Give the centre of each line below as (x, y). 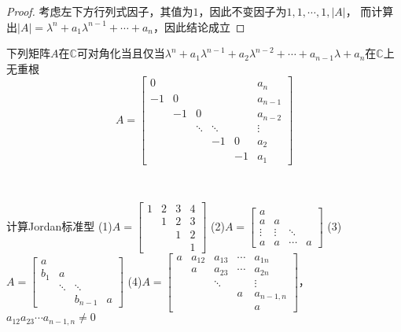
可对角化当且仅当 (121, 53)
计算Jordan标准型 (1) (59, 226)
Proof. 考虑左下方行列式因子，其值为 (100, 11)
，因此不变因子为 (243, 11)
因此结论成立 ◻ (205, 26)
